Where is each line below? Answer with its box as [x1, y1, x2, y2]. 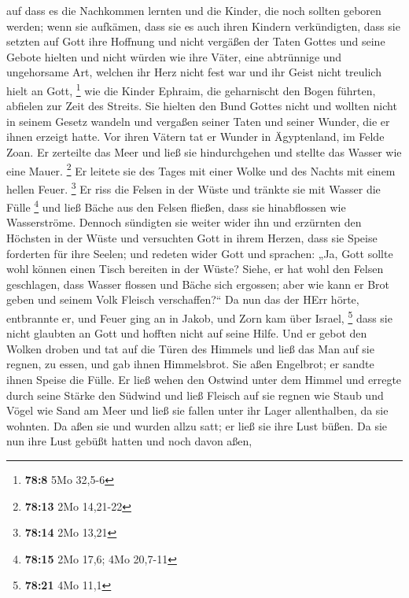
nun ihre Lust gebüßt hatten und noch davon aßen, [6, 433, 252, 449]
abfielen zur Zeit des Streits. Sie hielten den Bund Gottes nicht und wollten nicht [6, 98, 397, 114]
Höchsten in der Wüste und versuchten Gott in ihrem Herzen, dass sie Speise [6, 229, 378, 245]
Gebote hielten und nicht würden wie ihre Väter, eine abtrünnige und [6, 48, 342, 65]
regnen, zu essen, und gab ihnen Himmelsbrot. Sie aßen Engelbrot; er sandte [6, 356, 374, 372]
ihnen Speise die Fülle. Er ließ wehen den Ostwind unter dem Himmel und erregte [6, 371, 402, 387]
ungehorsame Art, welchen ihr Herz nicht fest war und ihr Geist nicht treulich [6, 64, 381, 80]
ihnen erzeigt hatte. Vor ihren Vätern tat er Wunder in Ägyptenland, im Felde [6, 128, 385, 145]
